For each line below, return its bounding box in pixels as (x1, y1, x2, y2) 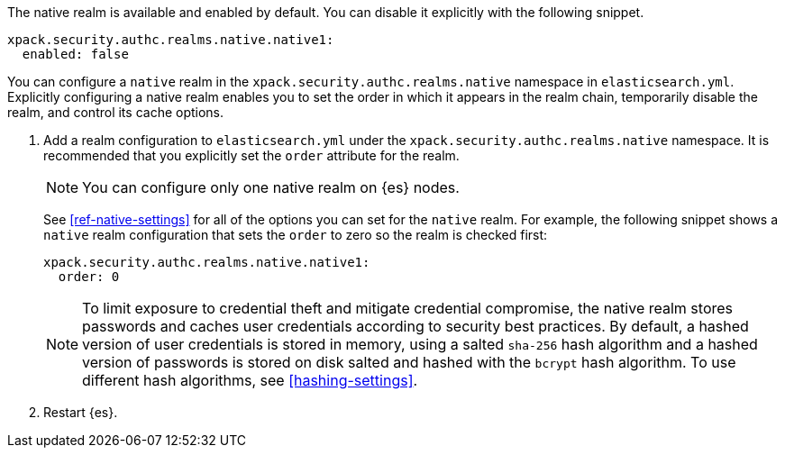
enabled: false (22, 47, 129, 61)
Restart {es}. (43, 405, 118, 420)
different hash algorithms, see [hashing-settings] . (82, 371, 418, 389)
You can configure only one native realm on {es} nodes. (82, 178, 460, 196)
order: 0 (58, 269, 120, 284)
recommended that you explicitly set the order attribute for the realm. (43, 148, 460, 163)
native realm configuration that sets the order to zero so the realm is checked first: (43, 227, 548, 242)
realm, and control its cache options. (7, 105, 224, 120)
